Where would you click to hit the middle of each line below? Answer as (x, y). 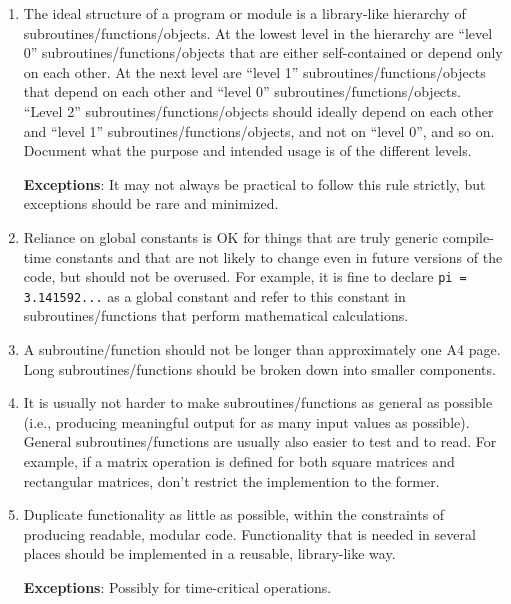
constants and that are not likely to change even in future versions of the (279, 256)
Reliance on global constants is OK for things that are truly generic (230, 236)
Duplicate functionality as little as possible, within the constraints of (234, 514)
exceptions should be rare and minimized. (151, 203)
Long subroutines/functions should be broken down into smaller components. (259, 368)
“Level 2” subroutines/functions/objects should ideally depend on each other (258, 110)
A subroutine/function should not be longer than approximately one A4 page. (262, 349)
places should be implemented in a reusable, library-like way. (209, 553)
